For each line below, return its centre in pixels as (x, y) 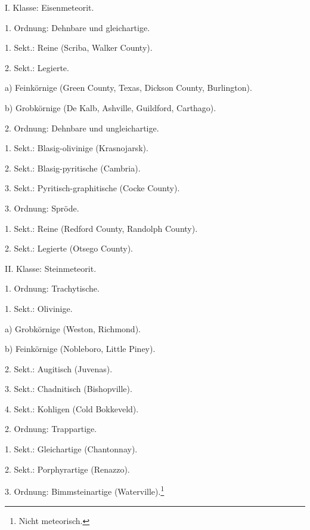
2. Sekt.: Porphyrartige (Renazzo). (67, 469)
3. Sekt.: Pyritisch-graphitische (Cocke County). (92, 188)
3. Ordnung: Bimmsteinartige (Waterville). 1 (85, 490)
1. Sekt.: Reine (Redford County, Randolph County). (101, 228)
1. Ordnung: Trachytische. (52, 288)
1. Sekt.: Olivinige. (39, 308)
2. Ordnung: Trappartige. (51, 429)
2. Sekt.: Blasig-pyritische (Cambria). (73, 168)
